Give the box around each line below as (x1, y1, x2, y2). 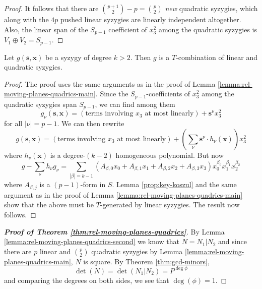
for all (4, 118, 23, 129)
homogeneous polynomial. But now (115, 149, 224, 160)
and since (218, 236, 247, 247)
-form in (80, 179, 106, 190)
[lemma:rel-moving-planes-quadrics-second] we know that (4, 236, 179, 247)
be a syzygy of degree (45, 51, 112, 62)
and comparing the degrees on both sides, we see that (4, 274, 169, 285)
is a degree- (50, 149, 86, 160)
